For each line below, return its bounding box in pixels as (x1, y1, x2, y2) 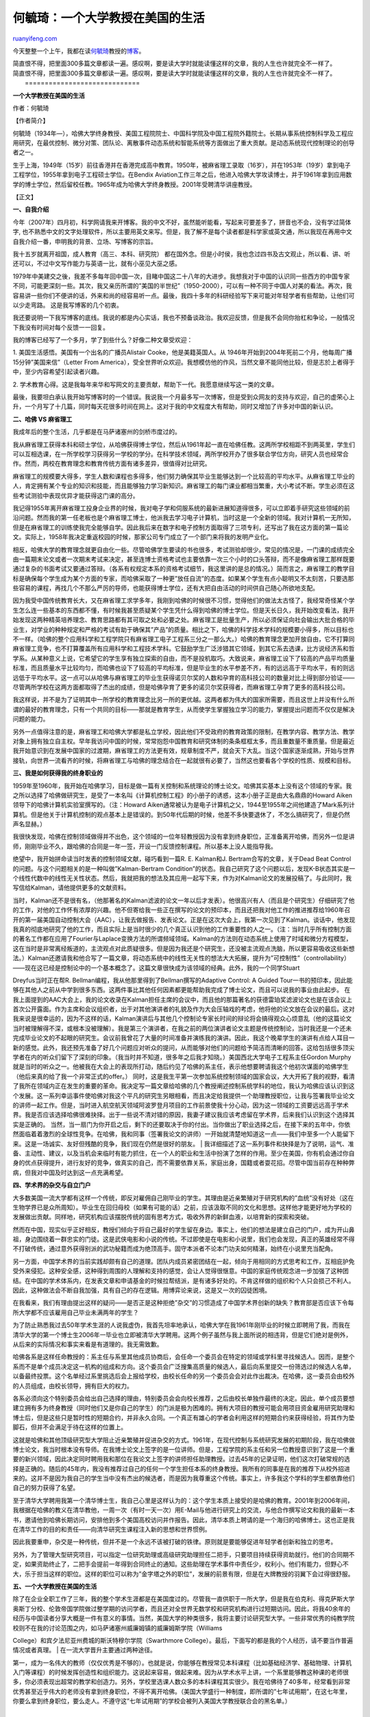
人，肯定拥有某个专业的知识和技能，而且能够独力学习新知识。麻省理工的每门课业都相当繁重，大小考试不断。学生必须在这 (12, 481, 355, 490)
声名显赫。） (12, 820, 46, 828)
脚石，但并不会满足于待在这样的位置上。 (12, 1423, 127, 1431)
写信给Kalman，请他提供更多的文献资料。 (12, 883, 130, 892)
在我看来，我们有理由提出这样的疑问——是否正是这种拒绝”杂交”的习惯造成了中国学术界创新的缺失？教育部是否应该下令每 (12, 1299, 354, 1307)
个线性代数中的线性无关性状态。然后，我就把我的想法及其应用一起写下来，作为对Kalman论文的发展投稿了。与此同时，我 (12, 874, 352, 883)
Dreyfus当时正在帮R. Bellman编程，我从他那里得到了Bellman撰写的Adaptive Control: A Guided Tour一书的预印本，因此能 (12, 976, 353, 984)
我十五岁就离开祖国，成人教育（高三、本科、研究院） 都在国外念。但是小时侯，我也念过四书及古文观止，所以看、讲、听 (12, 249, 351, 258)
